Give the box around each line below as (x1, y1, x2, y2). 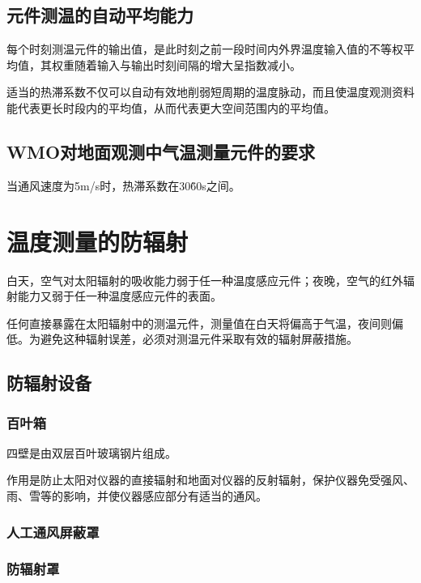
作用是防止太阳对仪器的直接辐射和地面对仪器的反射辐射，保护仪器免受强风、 (6, 471, 415, 488)
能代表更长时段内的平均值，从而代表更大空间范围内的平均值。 (6, 99, 335, 116)
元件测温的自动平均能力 (6, 2, 193, 28)
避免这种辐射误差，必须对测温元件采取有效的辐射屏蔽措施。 (40, 330, 358, 347)
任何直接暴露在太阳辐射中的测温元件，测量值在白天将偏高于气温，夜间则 (6, 314, 392, 331)
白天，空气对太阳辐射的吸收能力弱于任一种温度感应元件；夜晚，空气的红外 (6, 271, 403, 288)
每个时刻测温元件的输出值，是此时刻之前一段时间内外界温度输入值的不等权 (6, 40, 403, 57)
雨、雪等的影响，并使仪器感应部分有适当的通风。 (6, 487, 267, 504)
